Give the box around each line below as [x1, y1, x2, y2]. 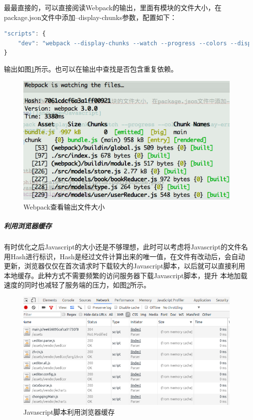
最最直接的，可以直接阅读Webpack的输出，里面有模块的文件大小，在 [4, 2, 222, 12]
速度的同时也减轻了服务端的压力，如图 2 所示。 [4, 280, 150, 290]
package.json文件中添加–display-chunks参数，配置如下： [4, 12, 177, 22]
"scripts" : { [4, 30, 46, 38]
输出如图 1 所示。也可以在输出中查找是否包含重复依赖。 [4, 63, 178, 74]
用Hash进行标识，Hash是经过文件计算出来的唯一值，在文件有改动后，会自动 [4, 251, 245, 261]
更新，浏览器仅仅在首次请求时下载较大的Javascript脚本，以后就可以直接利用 [4, 261, 245, 271]
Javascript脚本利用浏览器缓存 [23, 406, 115, 417]
